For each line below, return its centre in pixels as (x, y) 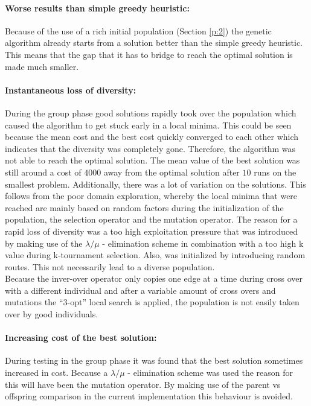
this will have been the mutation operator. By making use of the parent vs (143, 384)
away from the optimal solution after (172, 172)
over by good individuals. (52, 314)
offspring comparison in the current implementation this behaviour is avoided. (149, 396)
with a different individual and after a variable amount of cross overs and (140, 290)
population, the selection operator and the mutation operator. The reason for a (151, 219)
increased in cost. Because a (56, 373)
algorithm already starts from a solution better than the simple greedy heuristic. (154, 43)
